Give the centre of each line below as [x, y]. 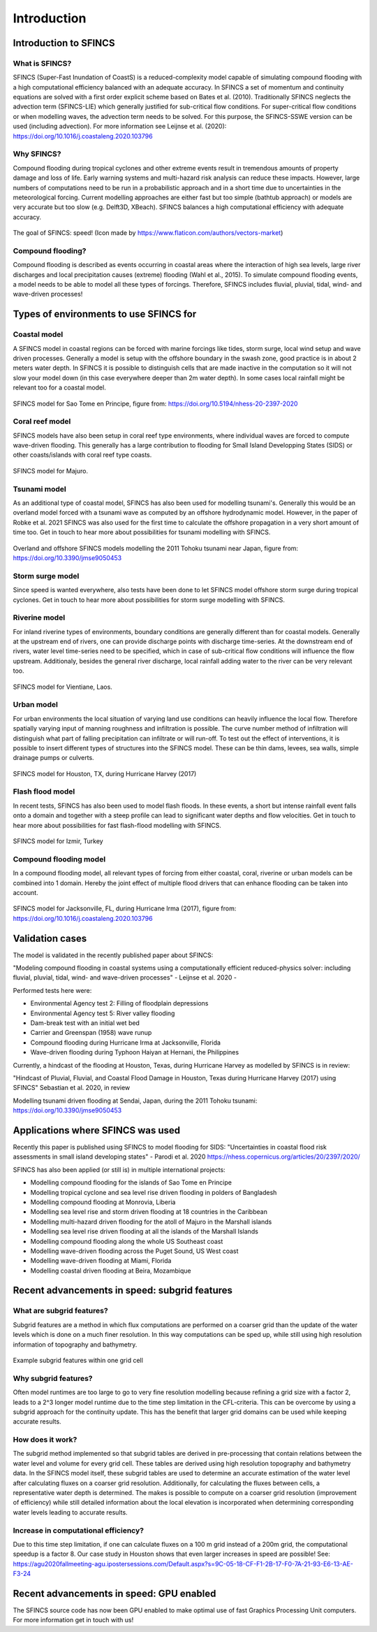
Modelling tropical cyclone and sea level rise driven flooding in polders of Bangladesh [154, 1192]
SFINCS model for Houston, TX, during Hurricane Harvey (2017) [105, 773]
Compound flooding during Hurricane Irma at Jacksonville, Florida [126, 1043]
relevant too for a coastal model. [59, 387]
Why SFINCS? [37, 154]
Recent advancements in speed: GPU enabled [114, 1593]
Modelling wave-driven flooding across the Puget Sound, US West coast [134, 1251]
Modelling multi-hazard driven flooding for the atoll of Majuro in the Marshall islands [151, 1222]
